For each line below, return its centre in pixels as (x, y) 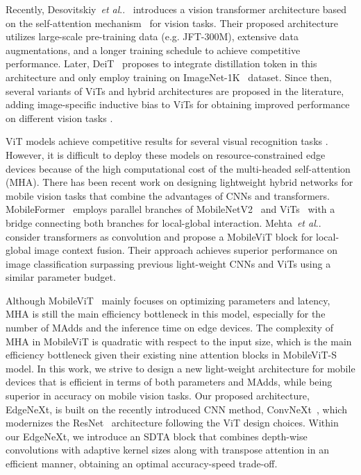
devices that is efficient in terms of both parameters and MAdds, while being (169, 382)
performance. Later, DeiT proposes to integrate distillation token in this (161, 63)
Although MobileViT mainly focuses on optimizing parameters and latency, (168, 300)
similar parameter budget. (61, 277)
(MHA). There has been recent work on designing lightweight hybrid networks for (179, 182)
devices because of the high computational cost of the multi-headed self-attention (178, 168)
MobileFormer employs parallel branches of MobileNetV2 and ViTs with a (170, 209)
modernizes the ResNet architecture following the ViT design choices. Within (172, 423)
